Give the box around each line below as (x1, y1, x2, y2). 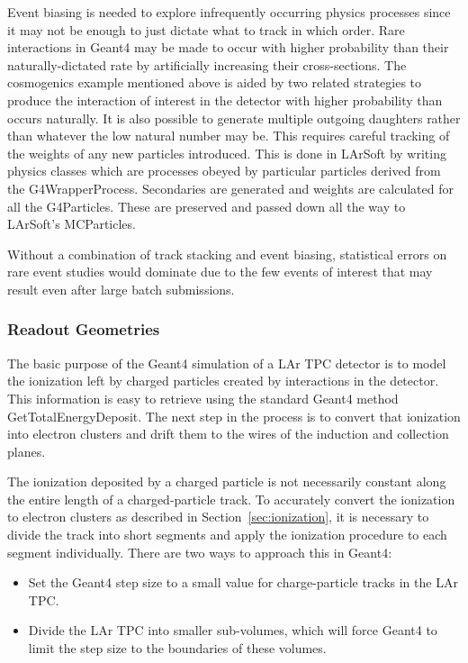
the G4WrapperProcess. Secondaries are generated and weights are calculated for (7, 178, 454, 197)
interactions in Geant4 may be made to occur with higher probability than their (7, 38, 449, 57)
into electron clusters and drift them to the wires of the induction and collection (7, 424, 449, 443)
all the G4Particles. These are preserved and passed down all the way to (7, 196, 406, 215)
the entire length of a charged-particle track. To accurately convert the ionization (7, 489, 455, 508)
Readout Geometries (7, 318, 160, 341)
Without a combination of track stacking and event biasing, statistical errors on (7, 244, 447, 263)
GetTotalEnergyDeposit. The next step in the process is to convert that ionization (7, 406, 461, 425)
